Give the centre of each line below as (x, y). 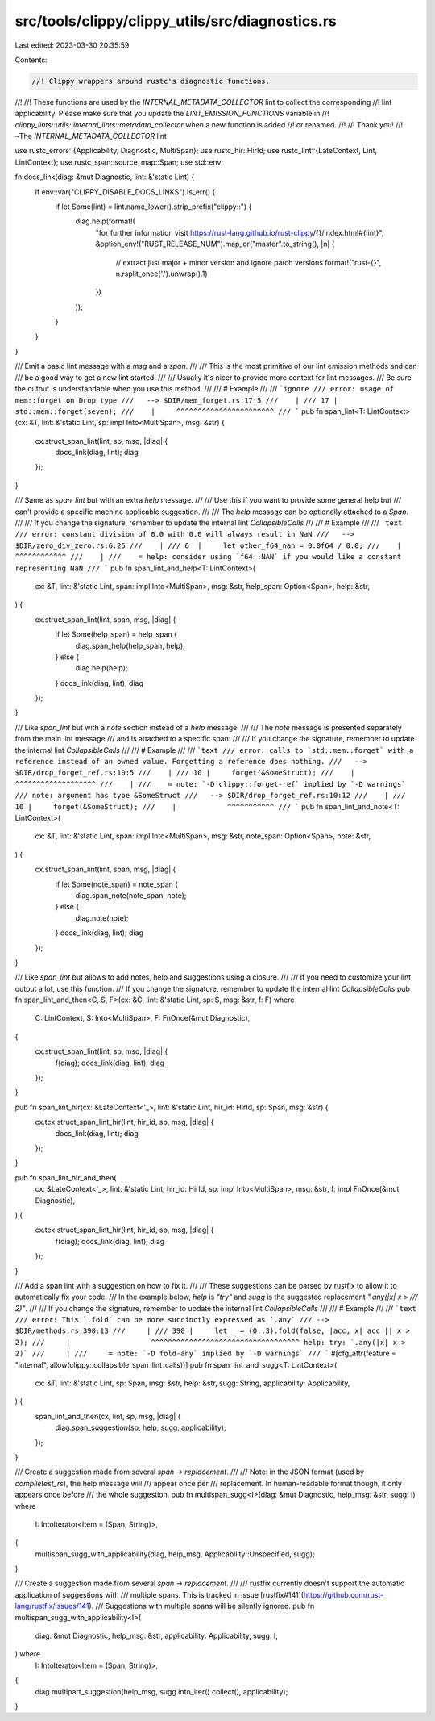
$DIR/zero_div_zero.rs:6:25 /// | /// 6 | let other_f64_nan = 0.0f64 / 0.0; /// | (208, 545)
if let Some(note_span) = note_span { (117, 884)
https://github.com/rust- (344, 1594)
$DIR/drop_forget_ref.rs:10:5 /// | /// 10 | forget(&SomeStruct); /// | (185, 773)
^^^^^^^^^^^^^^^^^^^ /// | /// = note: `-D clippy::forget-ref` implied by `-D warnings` (210, 784)
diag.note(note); (102, 918)
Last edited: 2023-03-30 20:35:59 (72, 45)
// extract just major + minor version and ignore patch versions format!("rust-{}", (249, 262)
